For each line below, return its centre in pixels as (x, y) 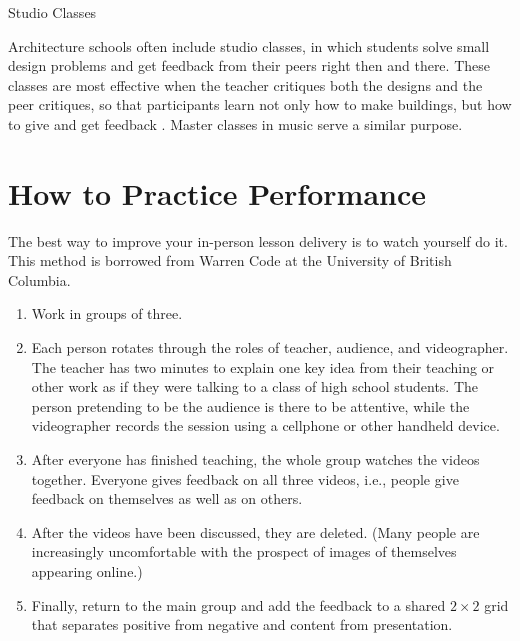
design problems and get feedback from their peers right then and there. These (249, 65)
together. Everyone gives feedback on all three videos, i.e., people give (245, 478)
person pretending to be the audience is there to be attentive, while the (250, 405)
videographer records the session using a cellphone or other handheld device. (265, 425)
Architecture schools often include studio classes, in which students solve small (249, 45)
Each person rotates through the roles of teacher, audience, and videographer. (270, 347)
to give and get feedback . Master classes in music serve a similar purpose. (235, 123)
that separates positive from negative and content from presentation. (242, 624)
